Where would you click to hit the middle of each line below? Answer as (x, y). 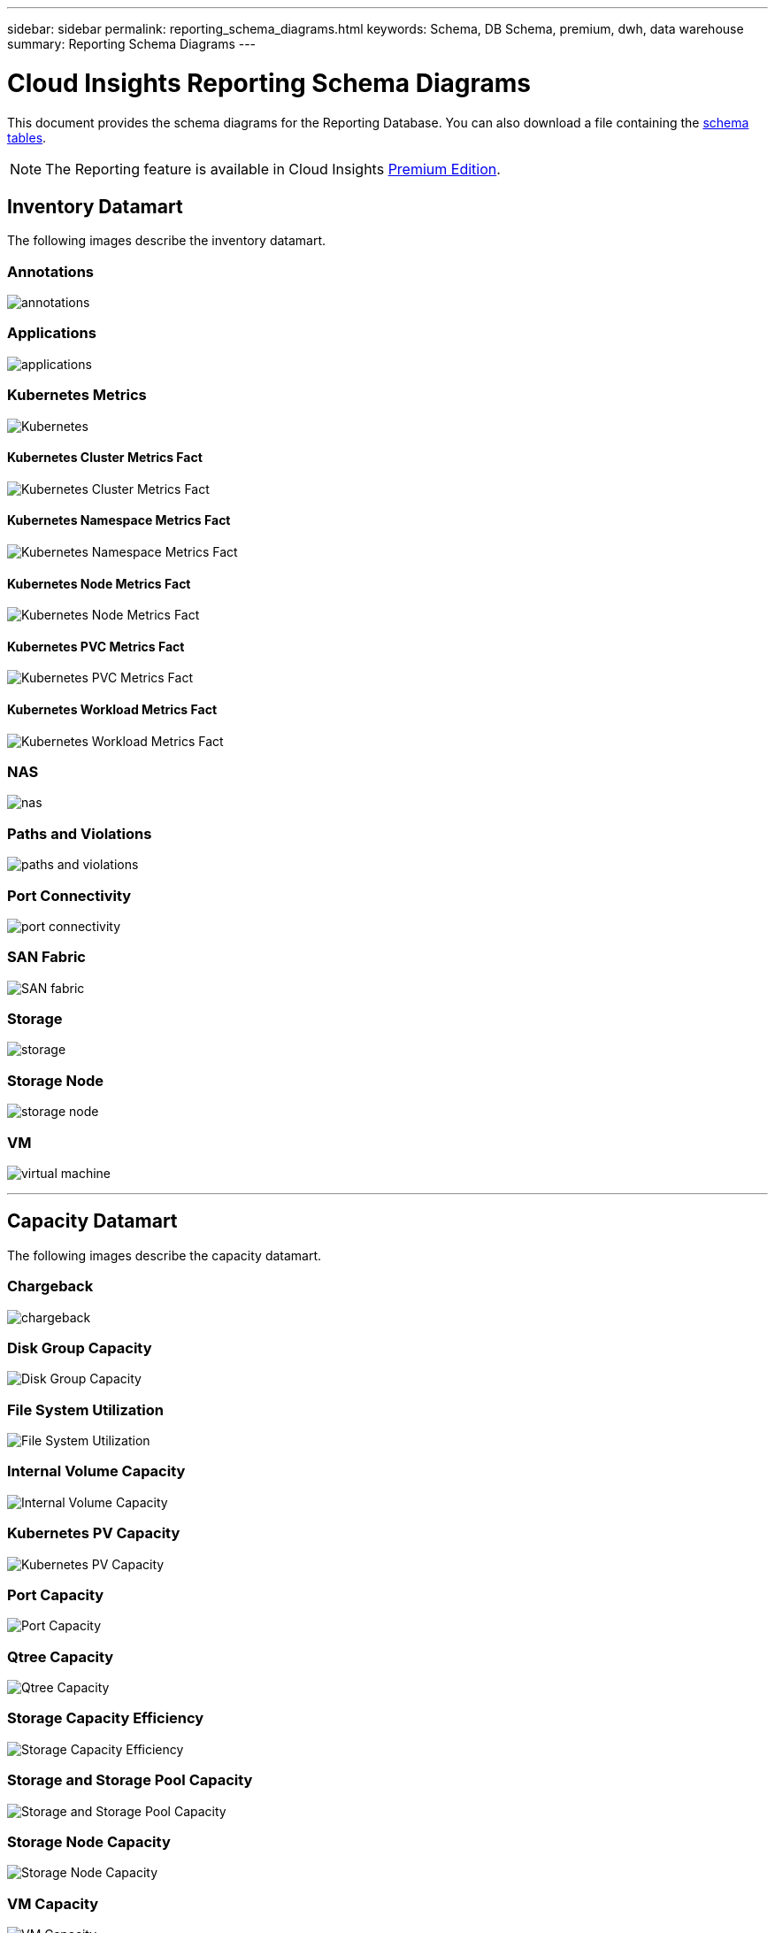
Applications (52, 333)
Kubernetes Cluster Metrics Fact (105, 458)
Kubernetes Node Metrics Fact (99, 583)
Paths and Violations (80, 833)
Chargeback (50, 1286)
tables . (27, 137)
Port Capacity (56, 1594)
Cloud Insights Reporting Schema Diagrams (269, 83)
